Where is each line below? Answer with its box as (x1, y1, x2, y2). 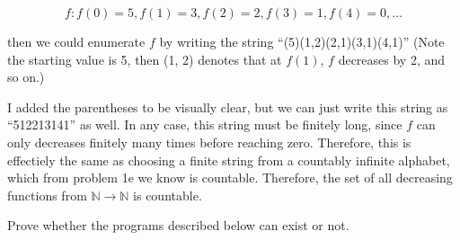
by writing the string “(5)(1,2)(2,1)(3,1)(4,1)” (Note (159, 32, 445, 50)
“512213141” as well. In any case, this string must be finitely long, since (7, 115, 402, 134)
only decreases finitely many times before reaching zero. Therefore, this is (7, 132, 411, 151)
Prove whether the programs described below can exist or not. (7, 216, 349, 235)
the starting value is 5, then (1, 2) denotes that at (7, 49, 282, 68)
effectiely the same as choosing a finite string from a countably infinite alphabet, (7, 150, 450, 169)
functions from (7, 185, 87, 204)
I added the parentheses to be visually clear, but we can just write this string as (7, 97, 448, 116)
